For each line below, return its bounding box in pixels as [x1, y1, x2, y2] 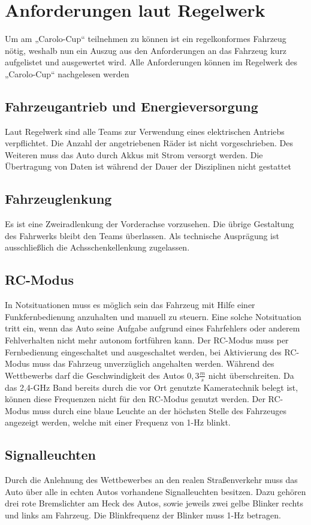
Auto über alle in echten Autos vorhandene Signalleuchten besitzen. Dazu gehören [5, 485, 306, 497]
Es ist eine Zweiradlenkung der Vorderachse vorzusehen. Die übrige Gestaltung [5, 218, 294, 230]
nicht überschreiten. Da [208, 369, 294, 381]
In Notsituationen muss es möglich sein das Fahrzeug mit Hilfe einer [5, 298, 255, 311]
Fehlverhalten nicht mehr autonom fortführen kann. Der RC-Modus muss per [5, 334, 289, 346]
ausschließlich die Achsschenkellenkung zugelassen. [5, 241, 190, 254]
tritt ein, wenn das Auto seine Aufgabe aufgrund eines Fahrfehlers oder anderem [5, 322, 300, 334]
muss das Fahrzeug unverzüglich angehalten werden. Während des [32, 357, 274, 370]
